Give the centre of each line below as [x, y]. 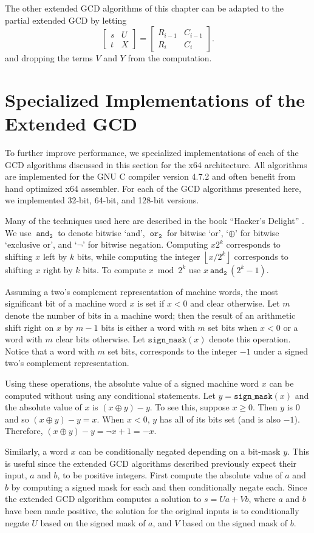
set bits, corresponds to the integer [172, 351]
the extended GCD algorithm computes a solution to [103, 499]
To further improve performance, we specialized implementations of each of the [152, 153]
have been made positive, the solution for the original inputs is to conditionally [152, 510]
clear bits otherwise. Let [100, 339]
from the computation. [170, 58]
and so [17, 419]
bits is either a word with [148, 327]
